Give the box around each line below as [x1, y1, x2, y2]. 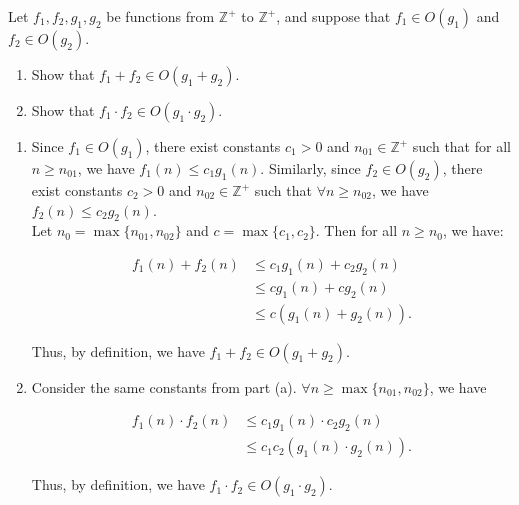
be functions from [106, 6, 215, 26]
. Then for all [315, 220, 398, 241]
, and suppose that [276, 6, 391, 26]
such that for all [412, 136, 511, 156]
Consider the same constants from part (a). [31, 376, 297, 397]
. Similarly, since [260, 158, 361, 178]
